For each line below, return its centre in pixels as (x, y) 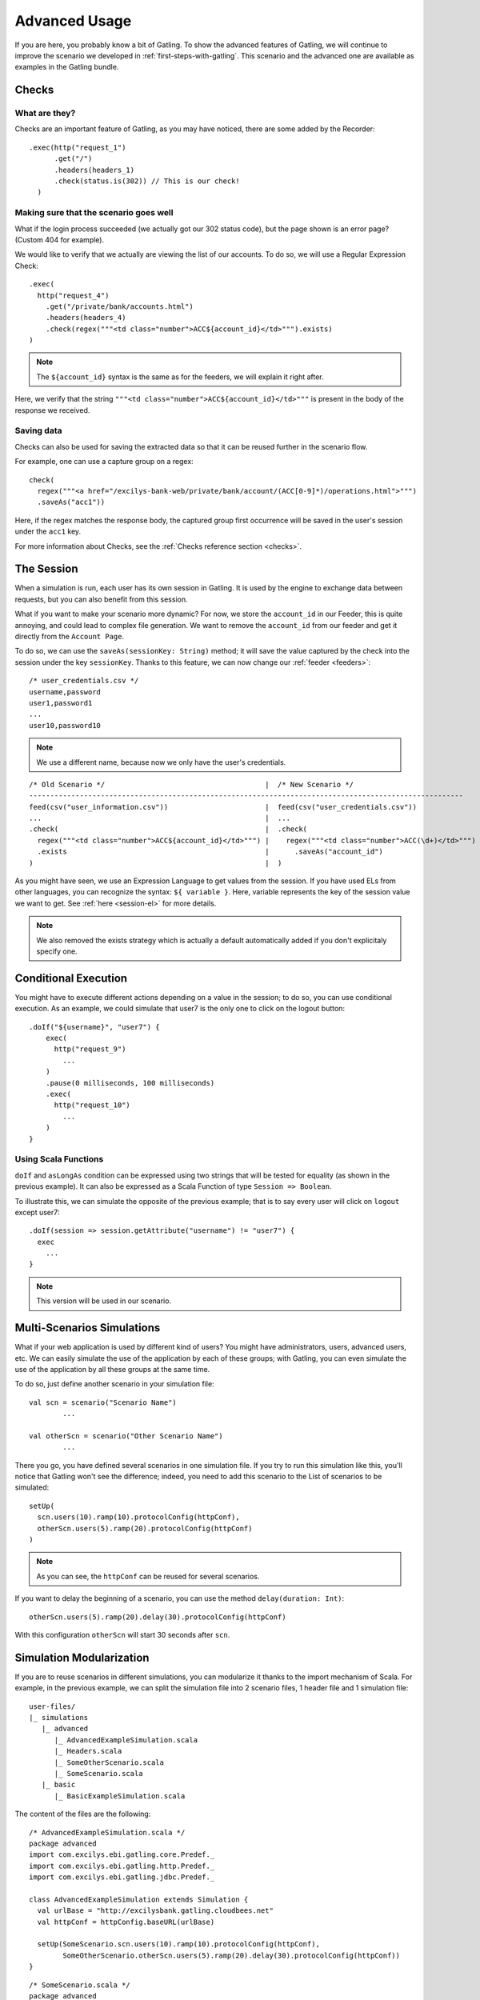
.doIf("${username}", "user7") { (94, 1027)
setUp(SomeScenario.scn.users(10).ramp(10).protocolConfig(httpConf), (178, 1944)
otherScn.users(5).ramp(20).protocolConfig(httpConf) (145, 1528)
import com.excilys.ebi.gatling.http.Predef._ (122, 1866)
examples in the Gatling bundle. (67, 67)
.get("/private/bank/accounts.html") (119, 306)
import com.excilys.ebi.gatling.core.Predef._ (122, 1855)
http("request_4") (73, 295)
